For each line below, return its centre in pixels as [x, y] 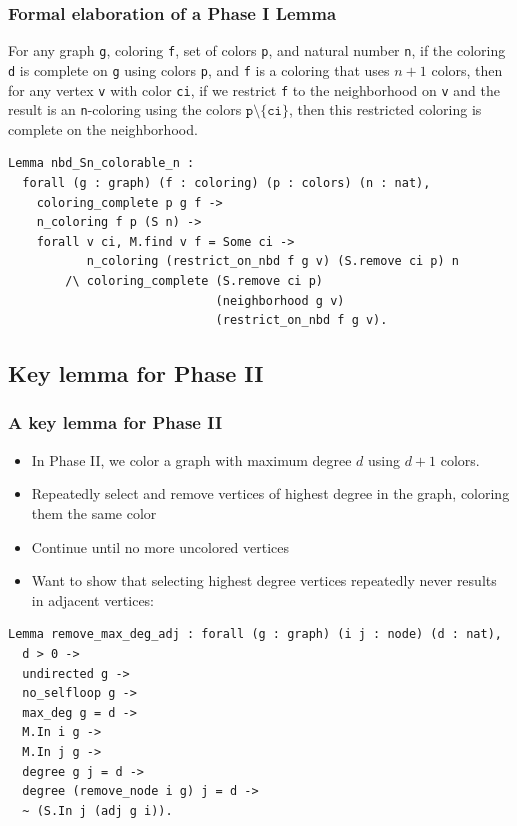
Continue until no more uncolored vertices [160, 546]
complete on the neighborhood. [103, 128]
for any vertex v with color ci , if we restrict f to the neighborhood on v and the [254, 89]
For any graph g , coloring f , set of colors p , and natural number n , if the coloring [257, 50]
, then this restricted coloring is [385, 109]
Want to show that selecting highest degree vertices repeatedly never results [264, 580]
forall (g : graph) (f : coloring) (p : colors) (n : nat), [226, 183]
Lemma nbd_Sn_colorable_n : [101, 163]
